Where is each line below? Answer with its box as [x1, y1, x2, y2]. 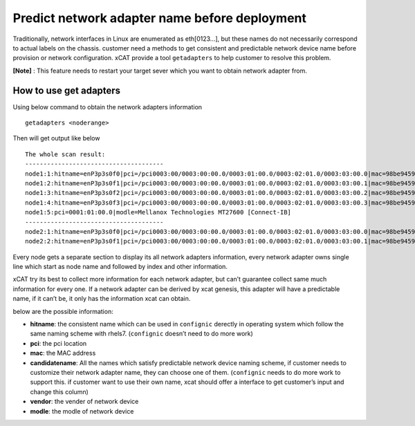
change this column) [30, 387, 89, 396]
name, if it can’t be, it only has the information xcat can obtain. [12, 295, 191, 303]
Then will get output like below [12, 134, 100, 142]
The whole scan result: [25, 150, 106, 158]
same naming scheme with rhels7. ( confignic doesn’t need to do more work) [30, 329, 254, 338]
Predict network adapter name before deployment [12, 10, 307, 26]
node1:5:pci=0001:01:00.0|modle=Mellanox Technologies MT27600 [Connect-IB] [25, 208, 292, 216]
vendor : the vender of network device [30, 398, 139, 406]
